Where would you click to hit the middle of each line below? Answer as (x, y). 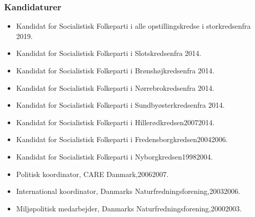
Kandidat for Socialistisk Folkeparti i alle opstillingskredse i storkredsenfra (133, 26)
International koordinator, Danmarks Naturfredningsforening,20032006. (128, 191)
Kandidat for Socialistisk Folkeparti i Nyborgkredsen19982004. (114, 156)
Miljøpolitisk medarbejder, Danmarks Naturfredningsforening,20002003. (129, 208)
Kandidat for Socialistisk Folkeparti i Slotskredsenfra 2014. (109, 53)
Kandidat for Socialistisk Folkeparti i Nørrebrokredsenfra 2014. (115, 87)
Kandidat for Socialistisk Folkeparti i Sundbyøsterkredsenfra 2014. (120, 105)
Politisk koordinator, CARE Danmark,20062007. (92, 174)
